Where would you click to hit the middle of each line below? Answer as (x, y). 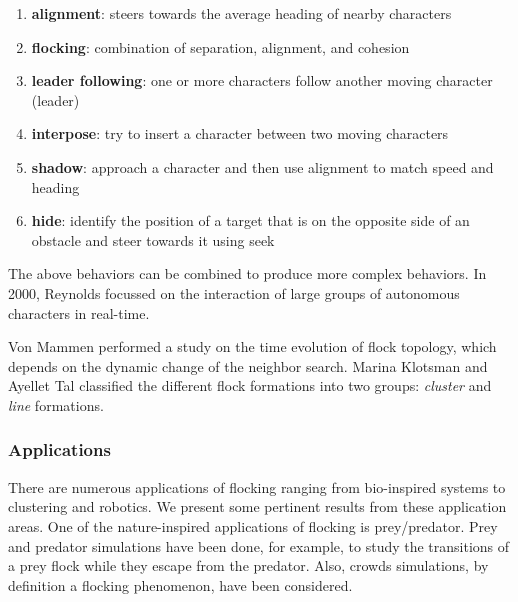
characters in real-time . (79, 312)
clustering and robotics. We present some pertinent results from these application (257, 506)
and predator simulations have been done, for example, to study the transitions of (259, 545)
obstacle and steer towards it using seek (153, 239)
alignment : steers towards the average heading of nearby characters (241, 13)
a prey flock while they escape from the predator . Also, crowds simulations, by (248, 565)
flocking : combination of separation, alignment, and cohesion (220, 46)
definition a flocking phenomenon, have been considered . (180, 584)
